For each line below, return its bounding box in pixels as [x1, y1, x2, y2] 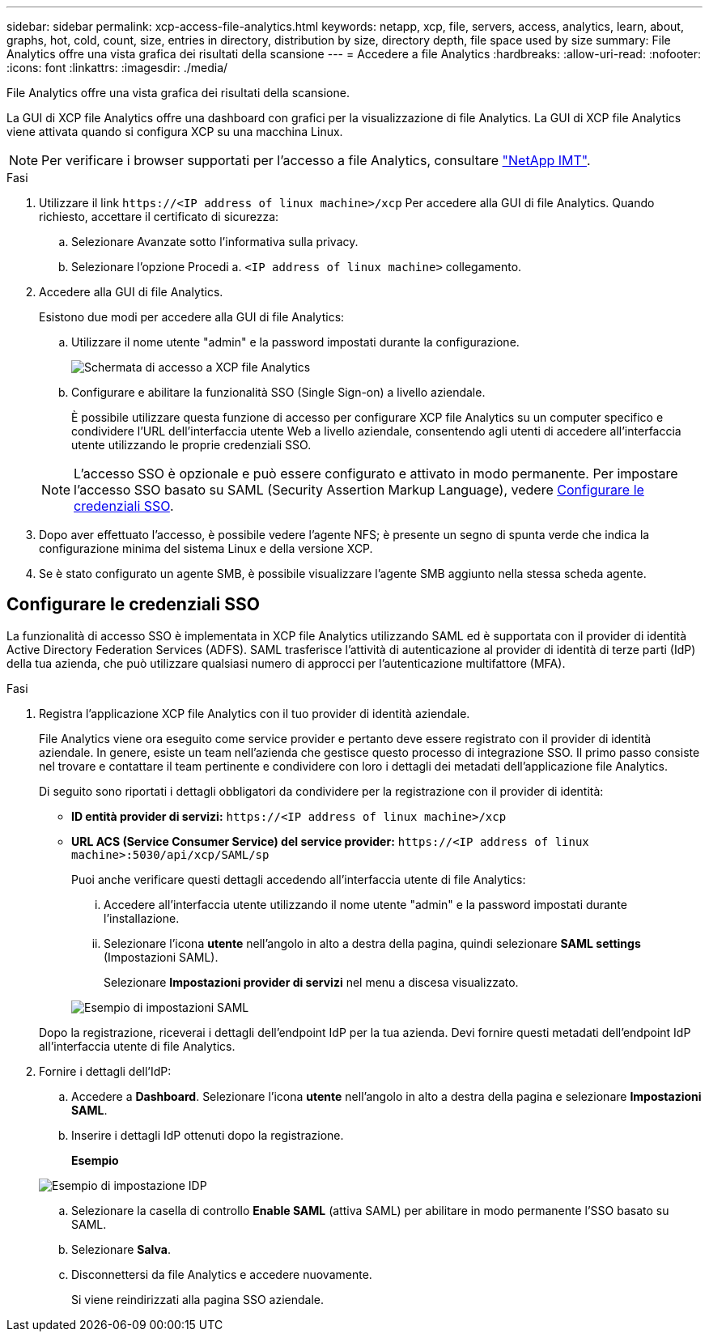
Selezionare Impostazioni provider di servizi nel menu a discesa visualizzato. [104, 975, 519, 989]
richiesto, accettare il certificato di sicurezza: [39, 210, 279, 223]
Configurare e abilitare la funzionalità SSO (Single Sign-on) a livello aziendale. [71, 385, 486, 399]
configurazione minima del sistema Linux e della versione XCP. [39, 542, 373, 555]
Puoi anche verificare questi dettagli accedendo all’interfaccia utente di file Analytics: [71, 872, 526, 886]
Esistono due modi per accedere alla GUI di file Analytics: [39, 310, 345, 324]
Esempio [71, 1153, 119, 1167]
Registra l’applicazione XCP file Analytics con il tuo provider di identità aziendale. [39, 706, 470, 720]
